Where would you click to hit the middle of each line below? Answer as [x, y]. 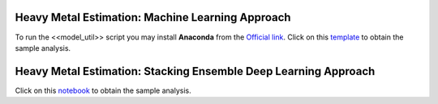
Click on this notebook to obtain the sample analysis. [103, 90]
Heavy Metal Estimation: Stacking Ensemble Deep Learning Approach [195, 71]
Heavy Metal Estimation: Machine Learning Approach [153, 17]
